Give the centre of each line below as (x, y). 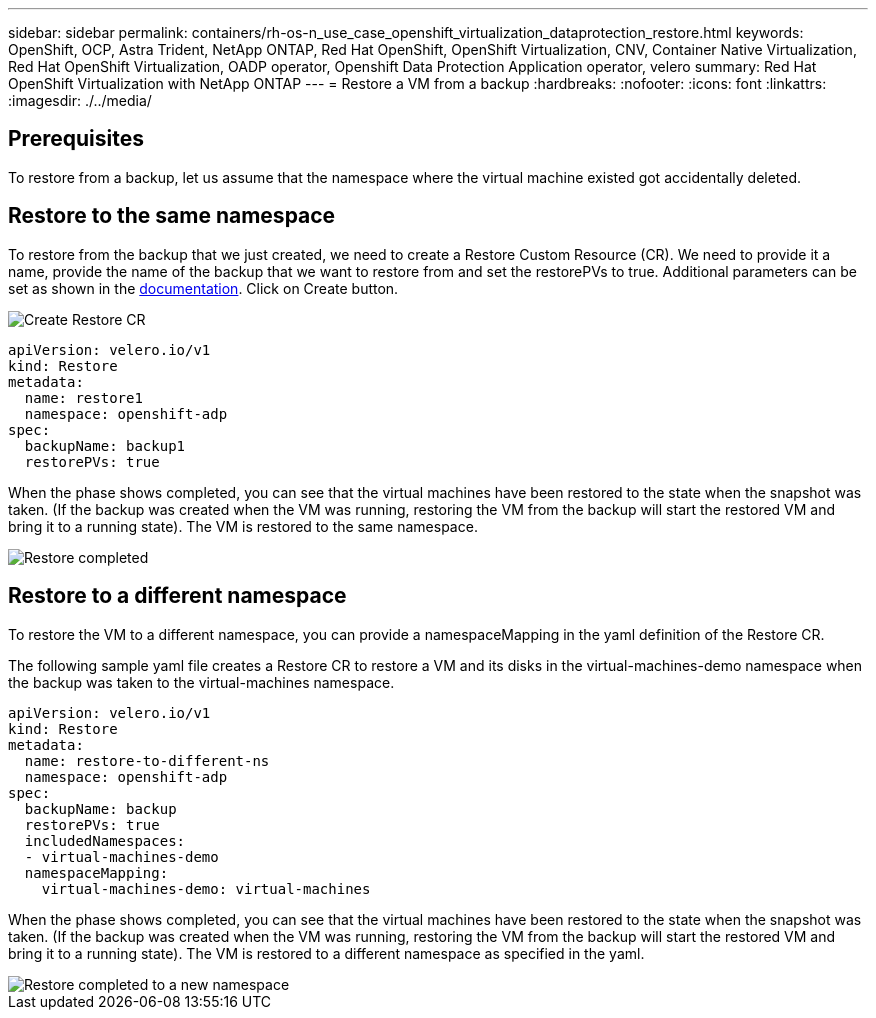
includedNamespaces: (105, 840)
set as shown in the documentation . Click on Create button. (203, 288)
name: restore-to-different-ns (147, 760)
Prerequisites (76, 139)
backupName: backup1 (105, 445)
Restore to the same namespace (172, 216)
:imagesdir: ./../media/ (80, 100)
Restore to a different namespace (177, 596)
